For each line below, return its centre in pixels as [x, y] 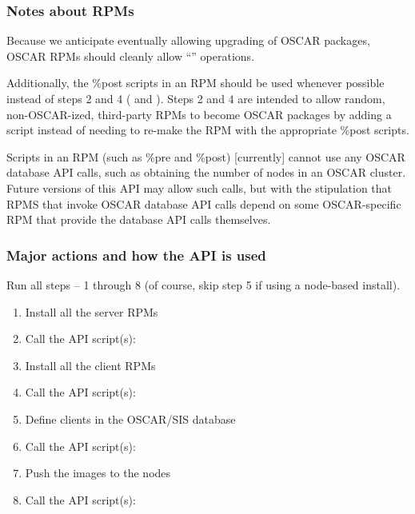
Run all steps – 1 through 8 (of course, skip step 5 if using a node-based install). [204, 284]
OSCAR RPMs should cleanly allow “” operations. [131, 56]
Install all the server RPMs [92, 311]
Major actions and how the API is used [136, 255]
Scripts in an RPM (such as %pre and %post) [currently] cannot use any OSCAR [206, 156]
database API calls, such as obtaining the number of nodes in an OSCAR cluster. [206, 172]
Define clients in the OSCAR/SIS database [130, 418]
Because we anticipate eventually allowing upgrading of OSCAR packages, [188, 40]
